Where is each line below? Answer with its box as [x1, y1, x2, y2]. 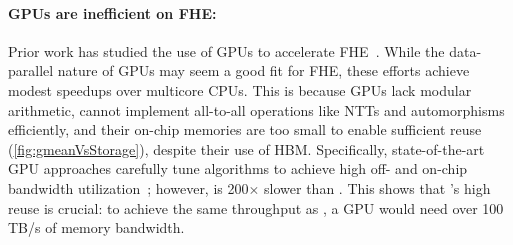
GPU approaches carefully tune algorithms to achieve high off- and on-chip [8, 158, 468, 179]
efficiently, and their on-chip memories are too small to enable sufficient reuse [8, 119, 482, 140]
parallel [8, 60, 54, 81]
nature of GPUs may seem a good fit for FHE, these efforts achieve [57, 60, 470, 81]
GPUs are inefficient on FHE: [8, 2, 217, 23]
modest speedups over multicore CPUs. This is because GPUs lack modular [8, 79, 472, 100]
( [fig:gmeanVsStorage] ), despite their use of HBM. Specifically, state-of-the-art [8, 138, 485, 159]
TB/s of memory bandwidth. [8, 217, 185, 238]
